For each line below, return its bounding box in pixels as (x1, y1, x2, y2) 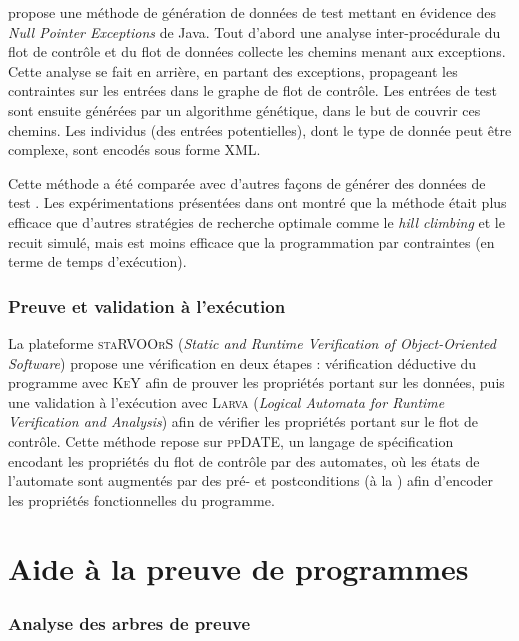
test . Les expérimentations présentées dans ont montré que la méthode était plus (8, 192, 507, 213)
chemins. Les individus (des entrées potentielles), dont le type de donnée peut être (8, 119, 512, 140)
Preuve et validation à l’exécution (8, 293, 286, 318)
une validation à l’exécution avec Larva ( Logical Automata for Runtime (8, 391, 445, 412)
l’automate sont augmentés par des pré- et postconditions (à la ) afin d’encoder (8, 470, 494, 491)
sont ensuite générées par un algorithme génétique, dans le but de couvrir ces (8, 99, 481, 120)
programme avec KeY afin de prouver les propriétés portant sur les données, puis (8, 372, 505, 393)
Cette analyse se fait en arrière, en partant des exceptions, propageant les (8, 60, 458, 81)
